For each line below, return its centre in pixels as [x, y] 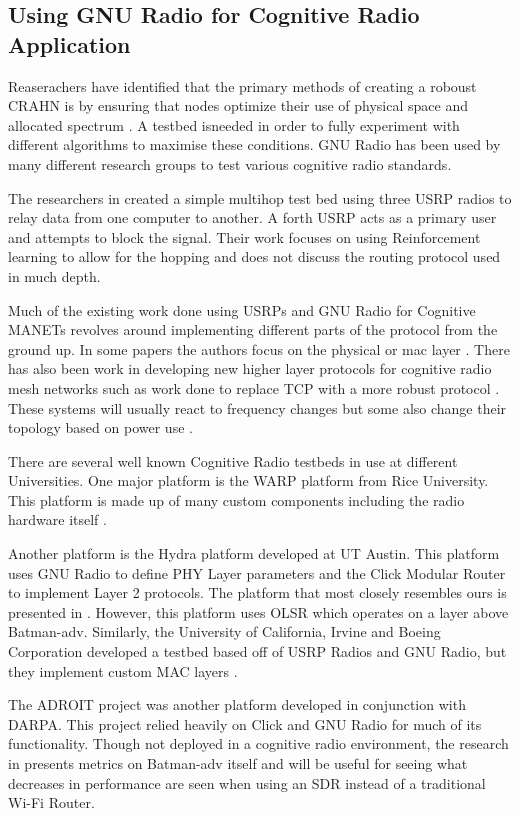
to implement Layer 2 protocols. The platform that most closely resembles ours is [257, 592]
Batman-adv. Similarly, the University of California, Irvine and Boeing [224, 631]
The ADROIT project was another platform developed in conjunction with [237, 704]
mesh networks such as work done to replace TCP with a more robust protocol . [254, 387]
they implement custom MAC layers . [123, 670]
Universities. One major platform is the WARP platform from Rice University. [248, 480]
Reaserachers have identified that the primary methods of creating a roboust [242, 85]
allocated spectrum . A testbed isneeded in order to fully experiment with [234, 124]
